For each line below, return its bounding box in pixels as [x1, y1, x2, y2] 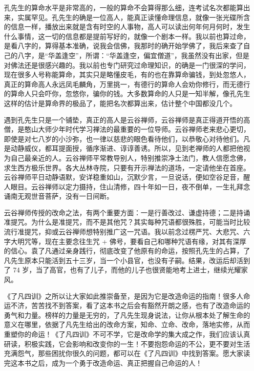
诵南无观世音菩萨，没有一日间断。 [4, 191, 113, 201]
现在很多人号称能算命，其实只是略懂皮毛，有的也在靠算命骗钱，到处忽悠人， [4, 69, 250, 80]
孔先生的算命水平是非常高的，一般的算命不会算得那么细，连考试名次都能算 [4, 2, 243, 12]
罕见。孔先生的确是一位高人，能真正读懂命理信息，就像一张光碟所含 [31, 12, 250, 22]
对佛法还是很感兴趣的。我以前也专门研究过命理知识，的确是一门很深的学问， [4, 60, 250, 70]
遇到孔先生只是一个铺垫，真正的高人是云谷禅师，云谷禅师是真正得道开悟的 [4, 114, 243, 124]
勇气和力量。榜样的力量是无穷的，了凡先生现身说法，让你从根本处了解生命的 [4, 309, 250, 320]
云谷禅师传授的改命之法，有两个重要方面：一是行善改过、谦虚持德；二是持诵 [4, 207, 250, 217]
